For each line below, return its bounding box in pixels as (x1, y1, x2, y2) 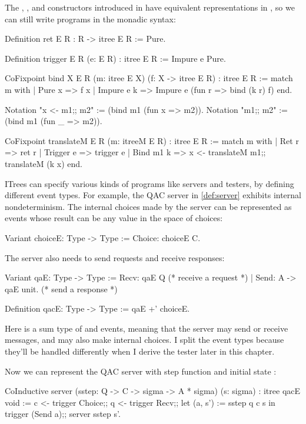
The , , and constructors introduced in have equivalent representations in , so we (5, 1, 295, 13)
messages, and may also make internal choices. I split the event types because (5, 333, 284, 346)
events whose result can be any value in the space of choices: (5, 212, 223, 224)
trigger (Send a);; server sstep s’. (5, 408, 121, 420)
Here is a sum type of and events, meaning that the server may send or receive (5, 322, 288, 334)
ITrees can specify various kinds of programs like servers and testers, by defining (5, 177, 294, 189)
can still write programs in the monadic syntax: (5, 12, 176, 25)
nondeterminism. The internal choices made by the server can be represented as (5, 200, 292, 212)
